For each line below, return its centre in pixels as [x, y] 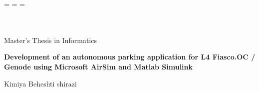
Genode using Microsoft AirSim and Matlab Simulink [99, 66]
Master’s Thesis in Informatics [50, 40]
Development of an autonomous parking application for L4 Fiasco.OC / [130, 57]
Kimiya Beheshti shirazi [40, 83]
